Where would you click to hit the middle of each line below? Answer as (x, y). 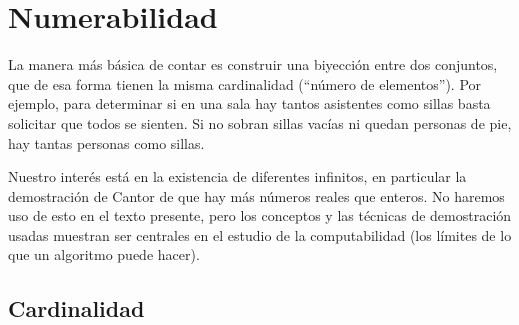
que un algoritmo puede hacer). (104, 254)
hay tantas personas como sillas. (106, 142)
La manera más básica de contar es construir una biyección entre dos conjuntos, (253, 64)
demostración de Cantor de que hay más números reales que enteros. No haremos (256, 195)
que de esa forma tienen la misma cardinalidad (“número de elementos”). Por (245, 83)
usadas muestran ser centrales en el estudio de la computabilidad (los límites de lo (260, 234)
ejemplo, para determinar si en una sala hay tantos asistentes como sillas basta (249, 103)
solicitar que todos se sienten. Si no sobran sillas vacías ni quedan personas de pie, (260, 122)
